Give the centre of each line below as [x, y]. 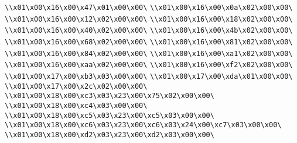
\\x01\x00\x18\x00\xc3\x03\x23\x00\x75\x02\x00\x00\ [110, 96]
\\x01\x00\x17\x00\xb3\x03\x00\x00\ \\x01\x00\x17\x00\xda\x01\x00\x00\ [149, 76]
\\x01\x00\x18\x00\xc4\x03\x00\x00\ [76, 105]
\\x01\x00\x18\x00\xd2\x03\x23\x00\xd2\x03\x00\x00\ [110, 135]
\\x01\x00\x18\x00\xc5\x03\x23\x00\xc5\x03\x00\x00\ [110, 115]
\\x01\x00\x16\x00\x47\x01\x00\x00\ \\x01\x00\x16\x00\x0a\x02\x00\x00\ [149, 8]
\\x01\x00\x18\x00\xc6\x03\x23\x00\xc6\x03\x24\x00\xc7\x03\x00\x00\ [143, 125]
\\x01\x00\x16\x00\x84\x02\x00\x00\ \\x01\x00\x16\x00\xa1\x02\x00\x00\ [149, 53]
